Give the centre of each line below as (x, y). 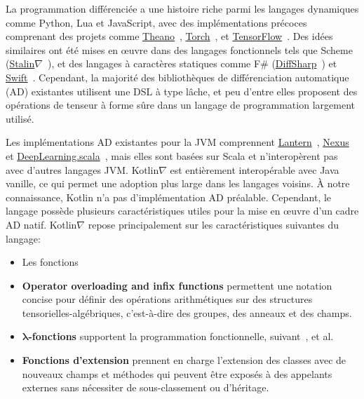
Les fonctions (50, 262)
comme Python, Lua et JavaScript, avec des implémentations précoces (156, 22)
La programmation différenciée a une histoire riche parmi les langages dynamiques (182, 8)
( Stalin (20, 63)
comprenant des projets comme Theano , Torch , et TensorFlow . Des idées (169, 36)
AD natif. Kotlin (41, 224)
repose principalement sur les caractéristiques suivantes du (213, 224)
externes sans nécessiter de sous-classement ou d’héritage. (146, 387)
